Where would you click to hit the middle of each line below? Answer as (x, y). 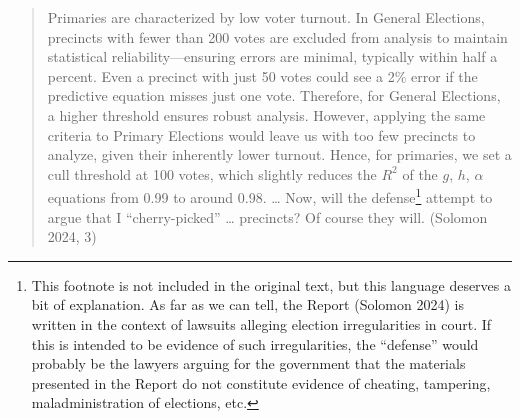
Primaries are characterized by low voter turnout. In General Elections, (266, 17)
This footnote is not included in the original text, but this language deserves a (271, 284)
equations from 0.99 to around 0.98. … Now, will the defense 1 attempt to (270, 195)
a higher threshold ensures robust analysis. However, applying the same (266, 114)
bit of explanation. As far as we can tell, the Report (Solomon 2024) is (247, 304)
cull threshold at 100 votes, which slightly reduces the (212, 173)
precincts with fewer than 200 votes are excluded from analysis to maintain (277, 36)
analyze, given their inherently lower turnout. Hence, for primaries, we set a (279, 154)
